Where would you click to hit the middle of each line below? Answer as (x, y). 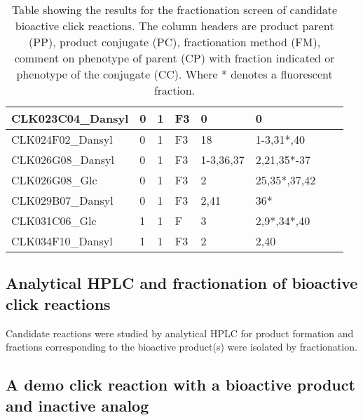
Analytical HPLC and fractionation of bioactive (182, 283)
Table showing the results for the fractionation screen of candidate (175, 9)
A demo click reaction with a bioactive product (180, 385)
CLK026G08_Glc (54, 180)
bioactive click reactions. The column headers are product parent (174, 26)
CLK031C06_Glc (54, 221)
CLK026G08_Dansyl (63, 160)
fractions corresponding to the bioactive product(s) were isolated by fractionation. (181, 347)
